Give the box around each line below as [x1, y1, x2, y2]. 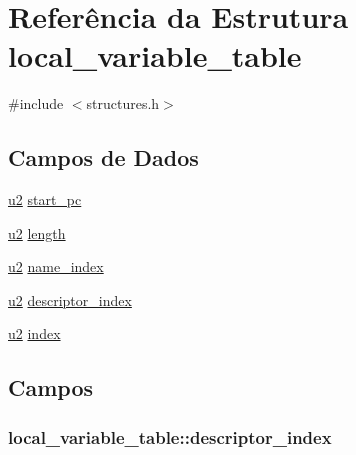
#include [8, 93, 64, 114]
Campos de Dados [8, 142, 199, 173]
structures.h [86, 93, 160, 114]
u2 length [8, 222, 66, 243]
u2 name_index [8, 256, 104, 277]
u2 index [8, 323, 61, 344]
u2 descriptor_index [8, 289, 132, 310]
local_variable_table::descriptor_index [8, 424, 332, 449]
